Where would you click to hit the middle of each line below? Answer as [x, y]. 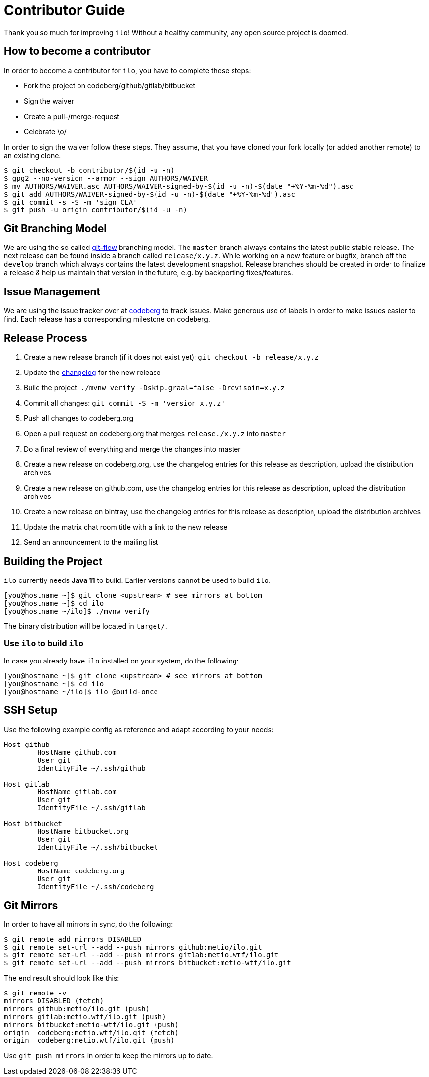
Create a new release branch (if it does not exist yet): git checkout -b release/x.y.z [171, 357]
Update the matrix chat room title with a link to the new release [126, 527]
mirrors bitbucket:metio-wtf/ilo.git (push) [92, 1025]
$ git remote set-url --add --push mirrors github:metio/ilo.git [133, 947]
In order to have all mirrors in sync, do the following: [89, 924]
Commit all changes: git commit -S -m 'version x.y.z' [124, 403]
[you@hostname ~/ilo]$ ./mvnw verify [77, 611]
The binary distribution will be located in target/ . [86, 626]
